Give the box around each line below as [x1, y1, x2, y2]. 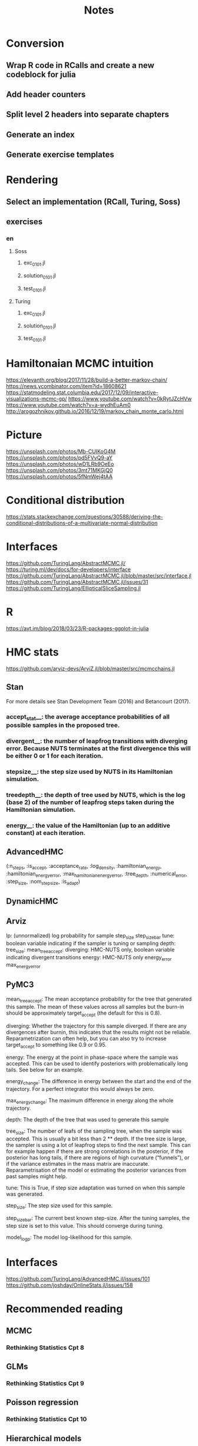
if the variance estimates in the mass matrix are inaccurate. [6, 1160, 150, 1167]
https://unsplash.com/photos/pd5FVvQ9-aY [6, 454, 113, 461]
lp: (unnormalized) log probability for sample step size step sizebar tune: [6, 932, 175, 940]
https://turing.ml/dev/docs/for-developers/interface [6, 566, 131, 573]
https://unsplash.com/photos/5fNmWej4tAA [6, 473, 113, 480]
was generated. [6, 1190, 44, 1198]
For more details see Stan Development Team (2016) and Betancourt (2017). [6, 697, 190, 705]
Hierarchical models [6, 1433, 82, 1443]
